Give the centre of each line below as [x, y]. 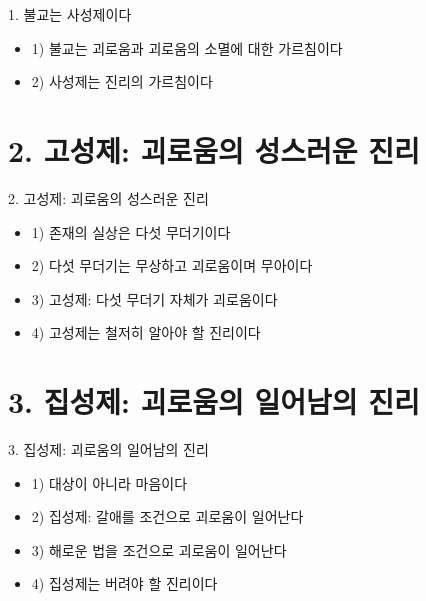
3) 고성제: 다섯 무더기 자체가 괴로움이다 [154, 298]
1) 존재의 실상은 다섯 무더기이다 [131, 231]
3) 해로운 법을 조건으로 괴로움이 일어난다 [159, 549]
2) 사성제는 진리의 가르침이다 [122, 81]
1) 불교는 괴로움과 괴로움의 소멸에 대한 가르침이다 [187, 47]
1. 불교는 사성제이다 [70, 14]
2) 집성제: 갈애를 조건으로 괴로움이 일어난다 [167, 516]
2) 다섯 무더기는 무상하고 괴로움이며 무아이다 [172, 265]
